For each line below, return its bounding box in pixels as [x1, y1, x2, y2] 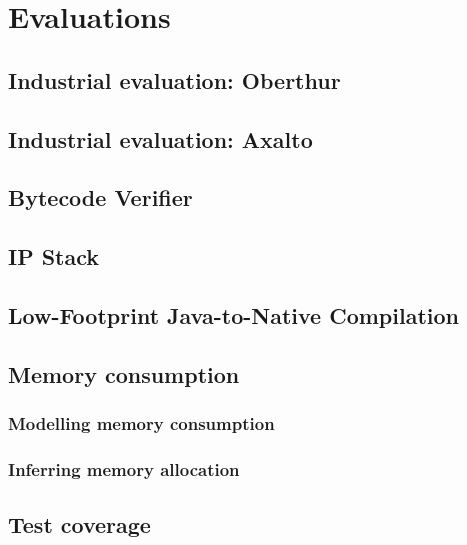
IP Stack [8, 241, 100, 272]
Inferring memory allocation [8, 456, 240, 481]
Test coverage [8, 509, 151, 540]
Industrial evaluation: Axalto [8, 123, 313, 154]
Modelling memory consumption [8, 410, 275, 435]
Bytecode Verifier [8, 182, 193, 213]
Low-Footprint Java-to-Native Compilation [8, 299, 459, 330]
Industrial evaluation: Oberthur [8, 64, 341, 95]
